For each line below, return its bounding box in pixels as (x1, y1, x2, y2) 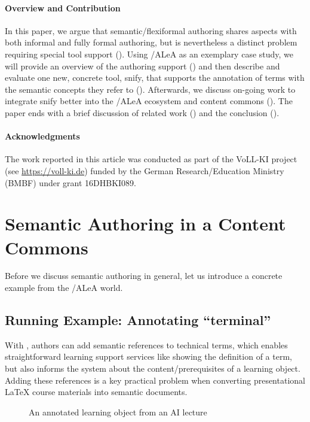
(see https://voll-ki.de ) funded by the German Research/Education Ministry (5, 164, 284, 177)
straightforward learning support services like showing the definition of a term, (5, 350, 292, 363)
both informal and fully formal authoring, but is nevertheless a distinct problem (5, 36, 297, 48)
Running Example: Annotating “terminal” (5, 311, 271, 329)
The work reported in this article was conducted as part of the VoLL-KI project (5, 153, 297, 165)
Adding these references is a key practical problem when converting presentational (5, 374, 305, 386)
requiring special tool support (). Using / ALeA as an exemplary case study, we (5, 47, 294, 60)
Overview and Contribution (5, 1, 121, 14)
